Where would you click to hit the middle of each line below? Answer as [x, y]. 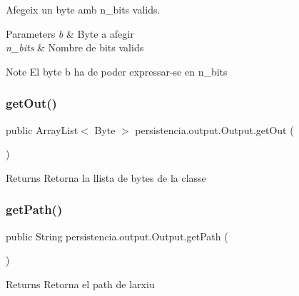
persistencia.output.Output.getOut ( [214, 129]
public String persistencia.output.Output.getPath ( [117, 236]
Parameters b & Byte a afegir [70, 33]
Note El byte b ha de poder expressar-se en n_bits [117, 71]
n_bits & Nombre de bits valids [75, 47]
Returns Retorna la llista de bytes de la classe [106, 177]
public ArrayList [42, 129]
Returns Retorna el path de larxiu [80, 284]
